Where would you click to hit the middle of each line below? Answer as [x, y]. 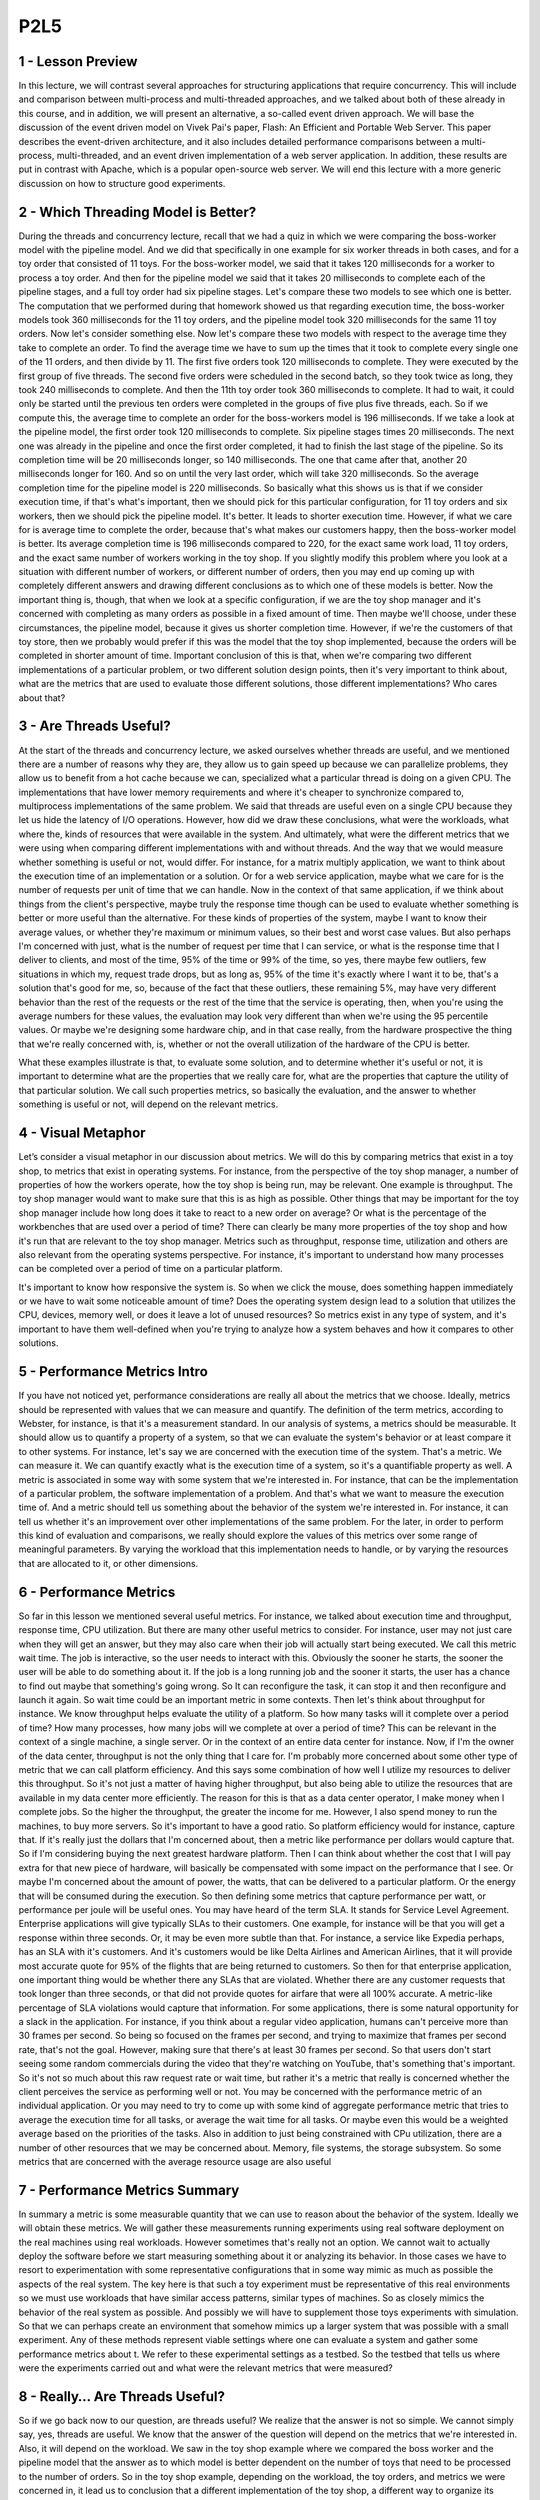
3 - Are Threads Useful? [95, 726]
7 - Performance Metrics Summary [129, 2190]
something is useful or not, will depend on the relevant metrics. [148, 1104]
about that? [42, 697]
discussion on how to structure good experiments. [122, 183]
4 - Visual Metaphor [82, 1133]
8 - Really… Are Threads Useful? [121, 2396]
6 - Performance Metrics [97, 1591]
